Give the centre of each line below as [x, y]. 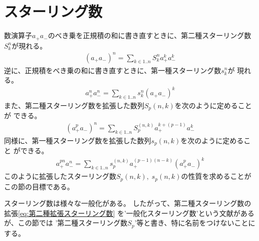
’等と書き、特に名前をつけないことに [195, 223]
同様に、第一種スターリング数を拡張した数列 [78, 140]
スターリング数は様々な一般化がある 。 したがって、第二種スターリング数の [128, 203]
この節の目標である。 [39, 186]
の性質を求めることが [216, 176]
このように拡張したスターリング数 [60, 176]
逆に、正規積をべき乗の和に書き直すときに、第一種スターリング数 [113, 70]
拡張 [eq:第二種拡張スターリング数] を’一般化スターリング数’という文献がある [129, 213]
